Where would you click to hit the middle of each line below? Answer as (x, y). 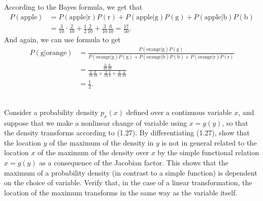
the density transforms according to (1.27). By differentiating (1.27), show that (127, 133)
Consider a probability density (51, 112)
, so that (235, 122)
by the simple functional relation (208, 152)
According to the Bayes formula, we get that (73, 7)
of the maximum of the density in (101, 142)
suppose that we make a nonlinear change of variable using (96, 122)
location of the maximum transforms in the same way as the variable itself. (121, 192)
